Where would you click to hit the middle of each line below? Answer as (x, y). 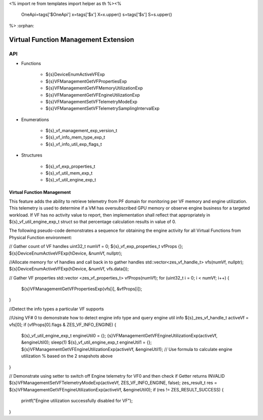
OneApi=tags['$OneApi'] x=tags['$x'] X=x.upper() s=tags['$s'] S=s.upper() (97, 15)
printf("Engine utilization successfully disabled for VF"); (77, 401)
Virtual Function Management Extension (72, 40)
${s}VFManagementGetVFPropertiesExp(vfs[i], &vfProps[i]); (82, 289)
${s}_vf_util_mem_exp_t (69, 173)
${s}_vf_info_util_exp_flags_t (74, 144)
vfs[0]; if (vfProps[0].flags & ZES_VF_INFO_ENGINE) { (63, 324)
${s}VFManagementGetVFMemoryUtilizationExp (94, 88)
